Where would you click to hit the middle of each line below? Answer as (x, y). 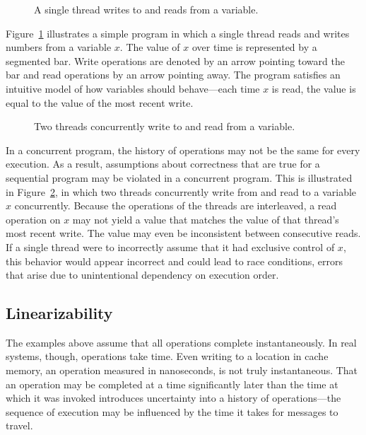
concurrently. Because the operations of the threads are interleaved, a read (176, 205)
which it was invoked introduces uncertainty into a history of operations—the (173, 398)
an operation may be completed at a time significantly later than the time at (172, 384)
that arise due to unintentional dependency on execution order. (142, 275)
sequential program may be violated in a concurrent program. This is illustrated (179, 177)
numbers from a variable (59, 47)
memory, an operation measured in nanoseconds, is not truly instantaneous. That (182, 370)
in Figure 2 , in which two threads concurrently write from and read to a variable (181, 191)
